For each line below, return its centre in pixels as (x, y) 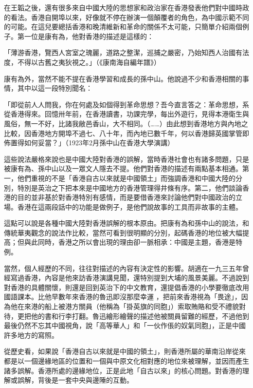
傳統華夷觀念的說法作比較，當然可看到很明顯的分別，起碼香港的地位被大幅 (123, 232)
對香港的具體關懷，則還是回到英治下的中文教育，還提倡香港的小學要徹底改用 (126, 287)
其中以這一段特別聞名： (55, 88)
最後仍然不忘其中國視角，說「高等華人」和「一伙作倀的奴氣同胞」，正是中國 (125, 325)
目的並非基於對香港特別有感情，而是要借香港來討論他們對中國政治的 (126, 197)
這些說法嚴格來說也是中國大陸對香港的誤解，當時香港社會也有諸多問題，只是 (126, 159)
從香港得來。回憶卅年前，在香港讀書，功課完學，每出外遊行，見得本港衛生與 (126, 114)
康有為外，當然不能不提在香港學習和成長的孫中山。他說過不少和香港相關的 (123, 78)
